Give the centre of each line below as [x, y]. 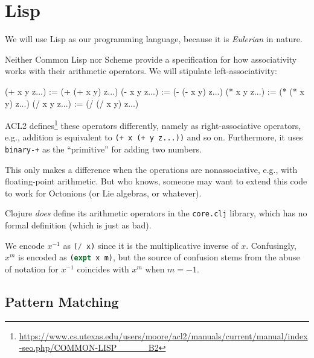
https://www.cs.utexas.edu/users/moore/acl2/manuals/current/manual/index [163, 335]
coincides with [103, 269]
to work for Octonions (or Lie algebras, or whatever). [103, 193]
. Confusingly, [271, 245]
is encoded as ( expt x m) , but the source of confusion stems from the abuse [159, 257]
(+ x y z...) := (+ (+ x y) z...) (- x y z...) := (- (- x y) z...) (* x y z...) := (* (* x [155, 91]
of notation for [32, 269]
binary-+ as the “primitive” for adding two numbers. [103, 149]
